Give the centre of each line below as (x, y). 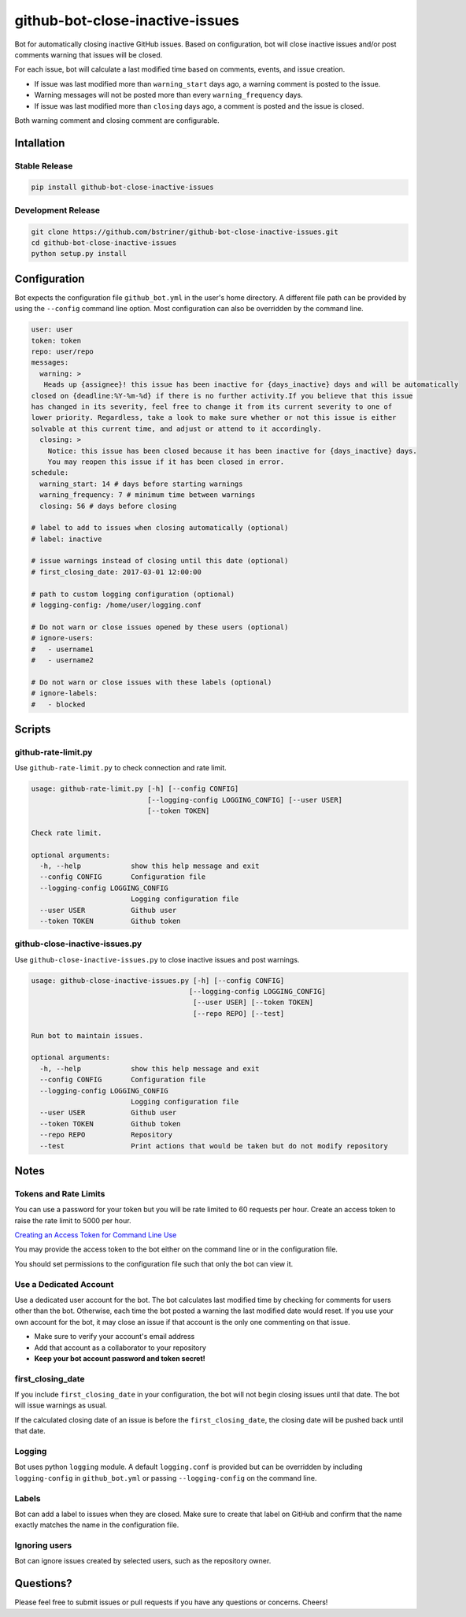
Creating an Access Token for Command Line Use (96, 1235)
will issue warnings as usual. (61, 1405)
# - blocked (58, 704)
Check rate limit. (67, 833)
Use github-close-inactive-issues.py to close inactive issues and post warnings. (157, 959)
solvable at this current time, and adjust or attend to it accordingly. (176, 428)
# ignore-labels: (65, 694)
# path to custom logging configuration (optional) (133, 594)
